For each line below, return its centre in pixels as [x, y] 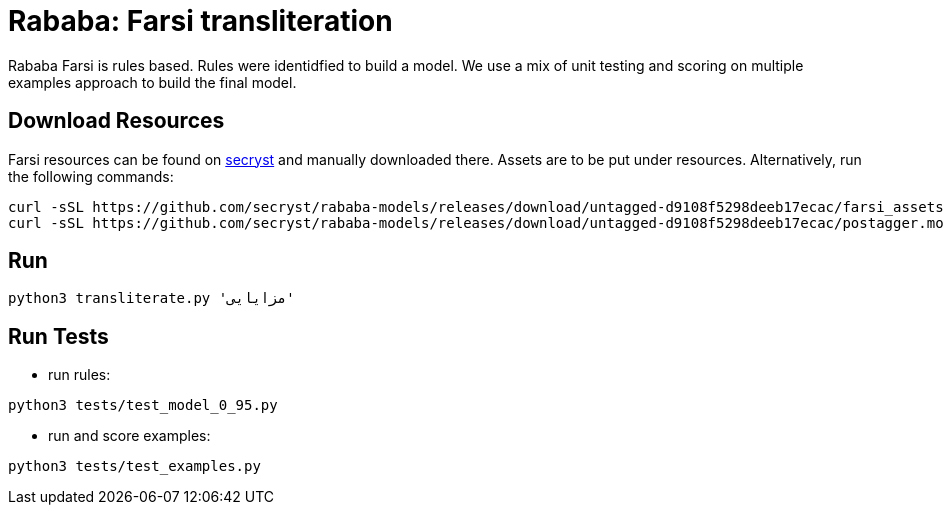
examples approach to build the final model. [152, 82]
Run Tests [58, 336]
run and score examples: [129, 436]
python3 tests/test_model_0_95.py [143, 405]
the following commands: [91, 176]
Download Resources [116, 121]
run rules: [79, 375]
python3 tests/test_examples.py [134, 466]
